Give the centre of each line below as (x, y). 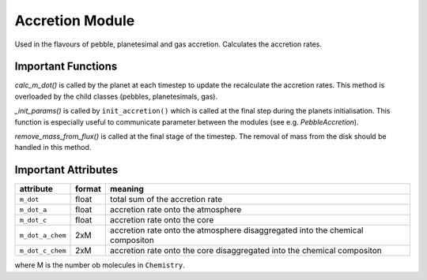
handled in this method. (53, 147)
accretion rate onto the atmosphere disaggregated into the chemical (236, 230)
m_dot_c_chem (43, 250)
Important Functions (66, 67)
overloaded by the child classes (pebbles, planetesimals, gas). (116, 96)
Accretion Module (75, 21)
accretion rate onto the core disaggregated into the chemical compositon (246, 251)
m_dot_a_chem (43, 235)
